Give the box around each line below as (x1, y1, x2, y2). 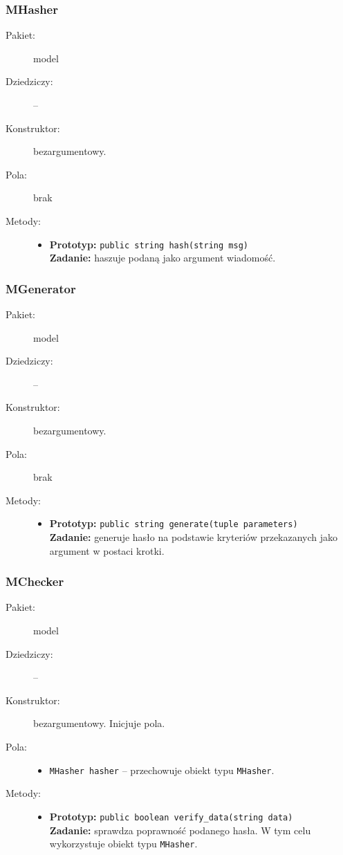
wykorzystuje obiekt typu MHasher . (49, 836, 198, 851)
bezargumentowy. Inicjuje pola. (33, 716, 165, 730)
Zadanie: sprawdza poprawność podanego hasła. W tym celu (49, 822, 311, 837)
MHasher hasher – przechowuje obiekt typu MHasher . (49, 762, 275, 777)
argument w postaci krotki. (49, 543, 165, 558)
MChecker (6, 573, 64, 590)
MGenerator (6, 279, 76, 297)
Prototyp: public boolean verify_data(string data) (49, 809, 293, 823)
